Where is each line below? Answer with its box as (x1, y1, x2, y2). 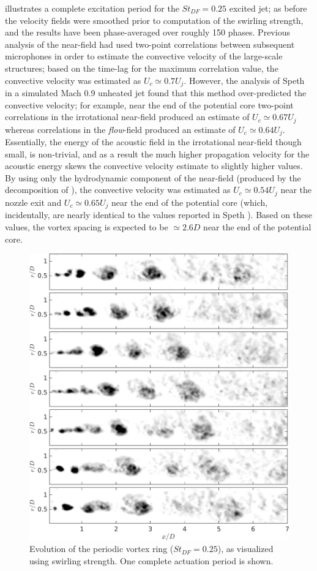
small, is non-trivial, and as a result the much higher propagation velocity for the (5, 147, 310, 160)
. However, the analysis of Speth (184, 74, 305, 86)
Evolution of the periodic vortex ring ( (29, 542, 174, 555)
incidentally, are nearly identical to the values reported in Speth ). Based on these (5, 208, 312, 221)
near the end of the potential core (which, (111, 195, 268, 208)
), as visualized (217, 542, 274, 555)
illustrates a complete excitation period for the (5, 2, 179, 14)
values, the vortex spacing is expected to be (5, 220, 168, 233)
